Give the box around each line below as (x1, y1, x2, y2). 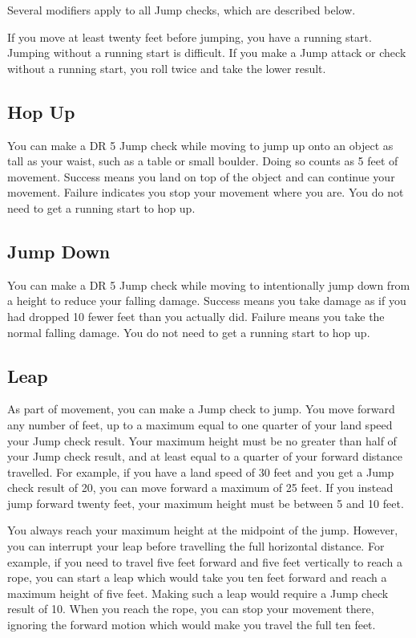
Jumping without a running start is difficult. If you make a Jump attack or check (7, 44, 406, 61)
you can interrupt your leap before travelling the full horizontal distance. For (7, 538, 385, 555)
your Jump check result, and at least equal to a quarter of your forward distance (7, 448, 403, 465)
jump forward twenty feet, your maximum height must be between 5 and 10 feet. (7, 494, 404, 511)
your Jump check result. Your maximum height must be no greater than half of (7, 432, 397, 449)
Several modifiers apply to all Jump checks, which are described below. (7, 2, 356, 18)
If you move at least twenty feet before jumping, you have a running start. (7, 28, 372, 45)
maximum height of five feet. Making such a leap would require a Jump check (7, 584, 389, 601)
